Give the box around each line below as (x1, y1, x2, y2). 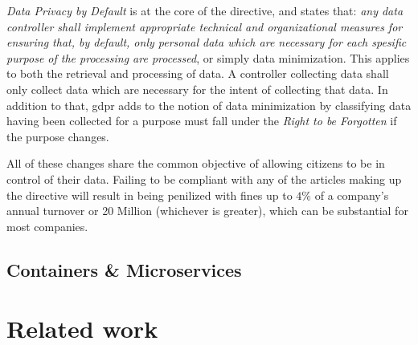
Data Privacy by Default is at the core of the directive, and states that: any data (6, 2, 404, 18)
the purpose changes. (6, 128, 109, 144)
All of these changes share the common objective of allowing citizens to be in (6, 155, 385, 172)
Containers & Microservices (6, 257, 242, 282)
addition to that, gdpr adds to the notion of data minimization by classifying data (6, 96, 412, 113)
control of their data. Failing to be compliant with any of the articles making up (6, 170, 402, 187)
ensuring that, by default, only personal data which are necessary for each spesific (6, 34, 407, 51)
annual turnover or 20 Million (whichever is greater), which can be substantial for (6, 202, 408, 219)
